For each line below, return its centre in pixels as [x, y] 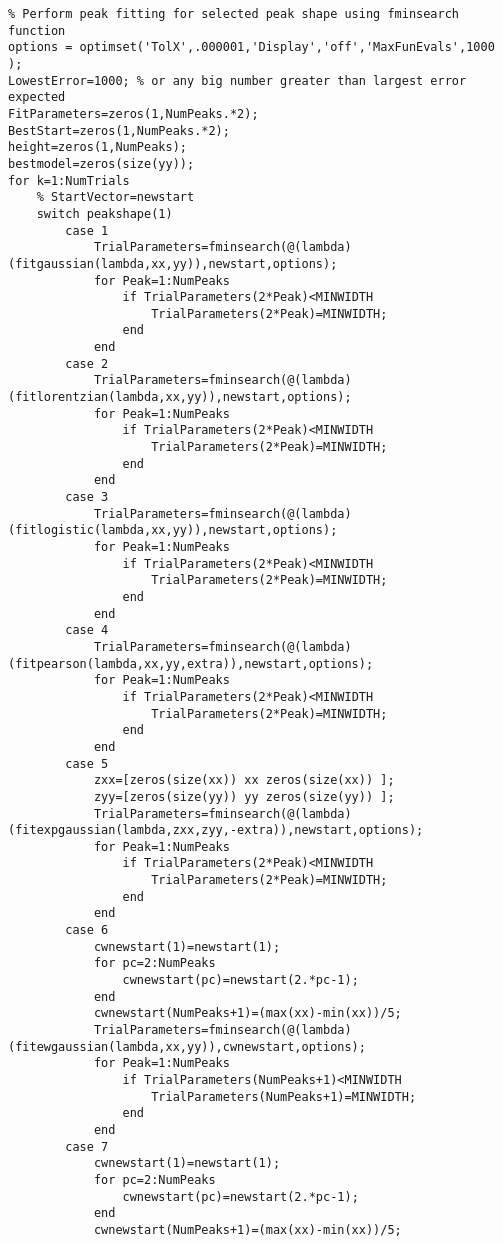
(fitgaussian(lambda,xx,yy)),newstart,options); [173, 263]
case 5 [87, 763]
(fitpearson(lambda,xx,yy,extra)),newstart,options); [191, 663]
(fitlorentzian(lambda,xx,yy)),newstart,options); [180, 397]
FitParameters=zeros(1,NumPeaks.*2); [133, 113]
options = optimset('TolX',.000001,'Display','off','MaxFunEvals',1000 [251, 47]
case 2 [87, 363]
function [37, 30]
